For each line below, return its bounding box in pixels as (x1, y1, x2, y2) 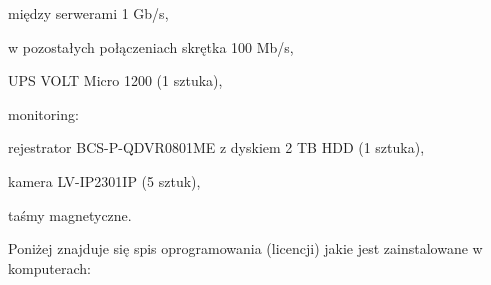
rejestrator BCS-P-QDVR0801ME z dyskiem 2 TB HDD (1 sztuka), (8, 137, 425, 158)
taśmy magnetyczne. (8, 204, 132, 225)
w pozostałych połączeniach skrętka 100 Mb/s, (8, 36, 294, 57)
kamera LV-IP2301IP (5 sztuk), (8, 170, 201, 191)
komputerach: (8, 257, 91, 278)
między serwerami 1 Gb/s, (8, 3, 169, 23)
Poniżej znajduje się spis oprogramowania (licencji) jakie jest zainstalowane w (8, 238, 483, 259)
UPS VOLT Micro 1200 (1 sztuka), (8, 70, 223, 91)
